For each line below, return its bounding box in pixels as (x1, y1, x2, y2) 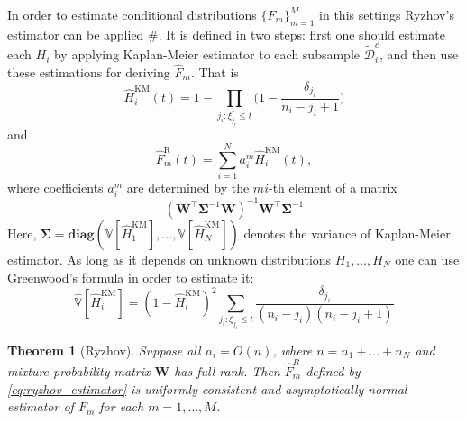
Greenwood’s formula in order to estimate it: (7, 267, 254, 286)
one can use (395, 249, 460, 268)
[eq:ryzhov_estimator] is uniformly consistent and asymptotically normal (7, 379, 407, 398)
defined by (306, 361, 361, 380)
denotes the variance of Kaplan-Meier (243, 223, 451, 242)
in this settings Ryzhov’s (319, 5, 454, 23)
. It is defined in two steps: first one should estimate (158, 24, 445, 43)
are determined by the (126, 178, 250, 197)
